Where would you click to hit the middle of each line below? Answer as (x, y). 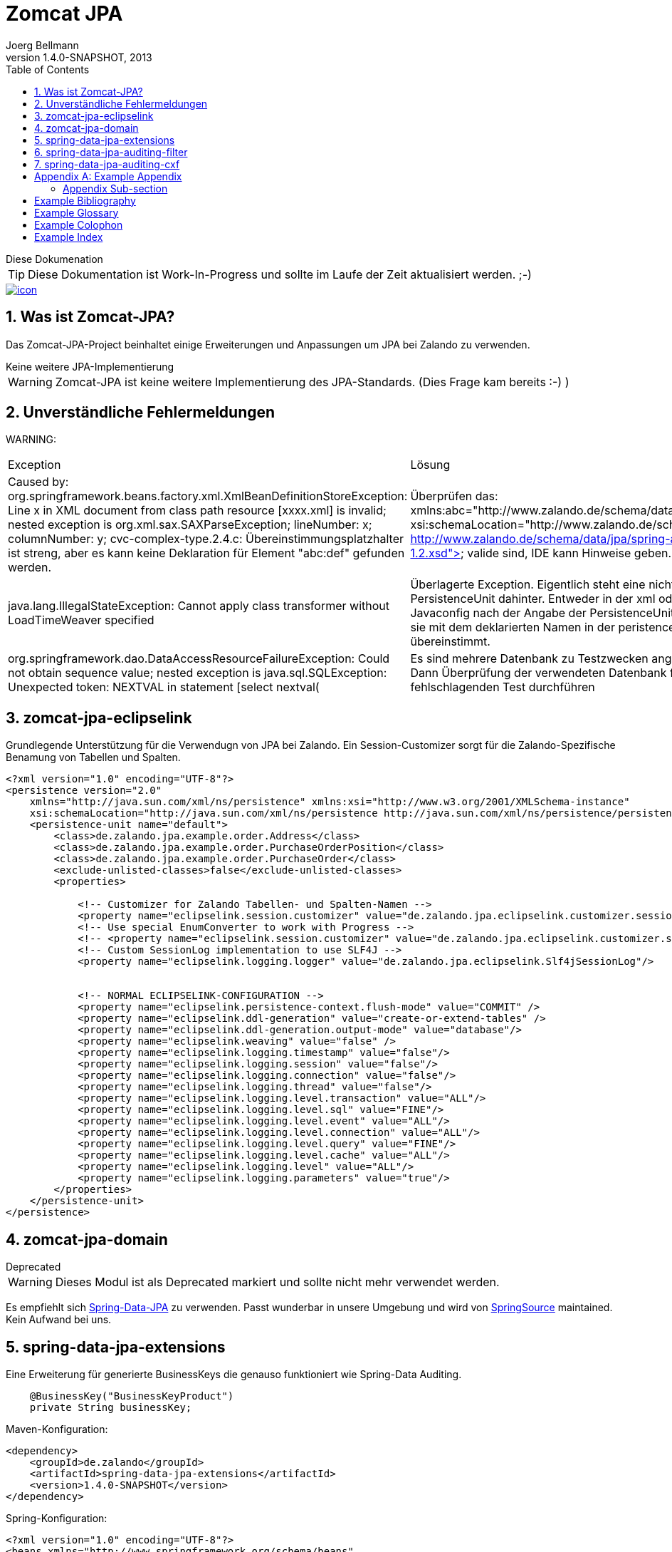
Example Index (69, 237)
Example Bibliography (85, 200)
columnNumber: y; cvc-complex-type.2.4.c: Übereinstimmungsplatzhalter (206, 539)
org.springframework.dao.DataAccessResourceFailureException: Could (199, 659)
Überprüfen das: (454, 496)
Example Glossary (77, 212)
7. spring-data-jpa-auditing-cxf (107, 164)
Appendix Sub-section (115, 188)
